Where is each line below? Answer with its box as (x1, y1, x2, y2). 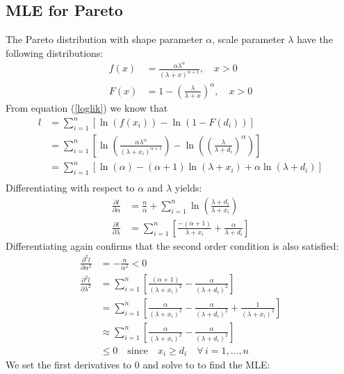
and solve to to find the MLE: (142, 357, 270, 372)
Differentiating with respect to (6, 180, 135, 195)
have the (297, 32, 333, 46)
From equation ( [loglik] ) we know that (6, 100, 168, 114)
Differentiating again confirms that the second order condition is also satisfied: (6, 238, 339, 253)
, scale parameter (212, 32, 285, 46)
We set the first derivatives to (6, 357, 132, 372)
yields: (174, 180, 202, 195)
